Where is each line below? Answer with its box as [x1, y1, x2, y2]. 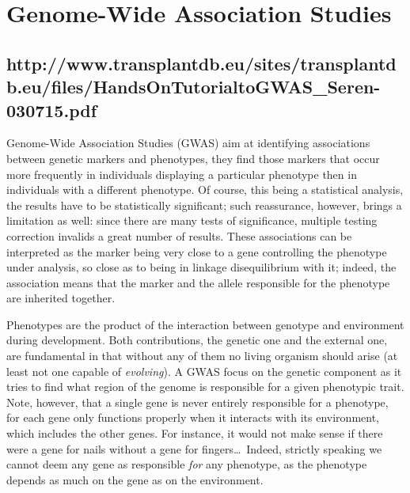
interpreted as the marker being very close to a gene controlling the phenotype [6, 243, 387, 260]
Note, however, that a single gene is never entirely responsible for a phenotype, [6, 393, 389, 410]
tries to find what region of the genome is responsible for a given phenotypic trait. [6, 378, 404, 395]
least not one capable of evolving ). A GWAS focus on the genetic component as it [6, 362, 402, 379]
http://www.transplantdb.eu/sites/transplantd [6, 51, 397, 75]
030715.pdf [6, 97, 97, 122]
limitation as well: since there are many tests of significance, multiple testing [6, 212, 378, 229]
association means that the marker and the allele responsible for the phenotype [6, 274, 390, 290]
